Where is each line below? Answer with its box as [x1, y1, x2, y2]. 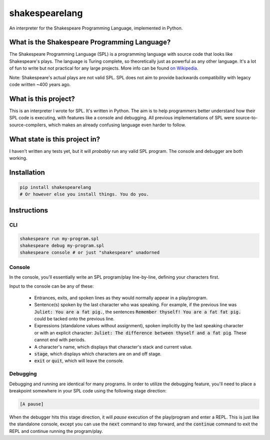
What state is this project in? [9, 135, 100, 143]
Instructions [9, 206, 48, 214]
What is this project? [9, 94, 75, 103]
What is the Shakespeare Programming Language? [9, 38, 171, 47]
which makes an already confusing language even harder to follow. [48, 122, 186, 128]
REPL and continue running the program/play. [9, 428, 103, 434]
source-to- [235, 115, 258, 121]
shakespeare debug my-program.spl [19, 243, 104, 248]
